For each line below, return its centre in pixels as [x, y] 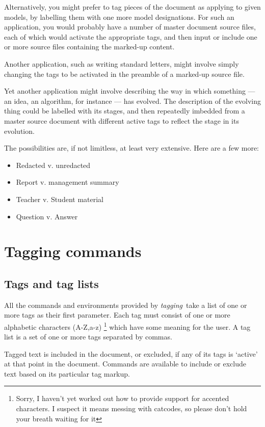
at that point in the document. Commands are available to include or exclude [125, 364]
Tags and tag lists [51, 283]
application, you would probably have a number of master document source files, [130, 27]
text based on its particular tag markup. [67, 373]
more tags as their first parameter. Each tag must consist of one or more [117, 315]
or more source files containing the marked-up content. [89, 47]
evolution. [19, 131]
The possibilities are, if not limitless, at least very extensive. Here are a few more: [131, 148]
